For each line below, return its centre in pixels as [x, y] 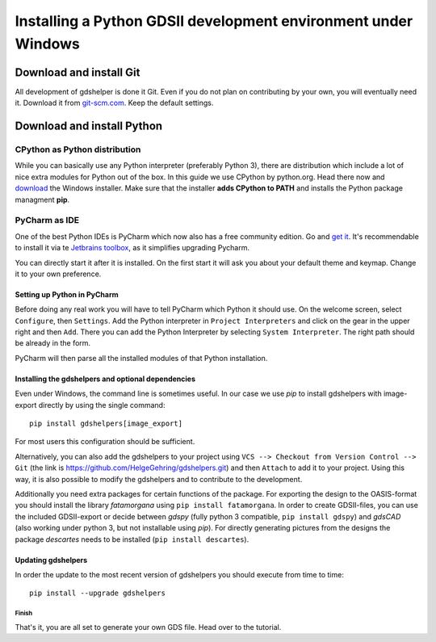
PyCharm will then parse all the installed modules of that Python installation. [141, 358]
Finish [24, 614]
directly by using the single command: [102, 405]
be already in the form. [53, 343]
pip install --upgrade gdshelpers [97, 593]
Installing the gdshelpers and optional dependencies [105, 379]
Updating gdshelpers [51, 560]
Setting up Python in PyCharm [67, 294]
